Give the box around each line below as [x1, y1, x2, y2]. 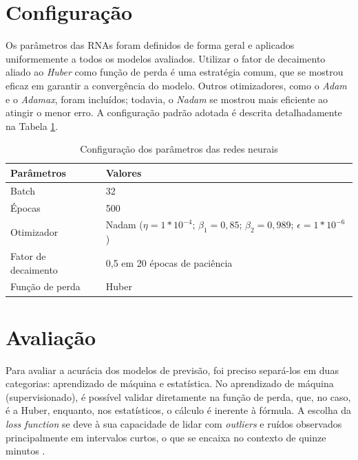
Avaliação [6, 322, 96, 351]
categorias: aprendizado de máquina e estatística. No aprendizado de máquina [6, 376, 334, 391]
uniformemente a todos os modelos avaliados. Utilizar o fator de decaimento [6, 51, 326, 65]
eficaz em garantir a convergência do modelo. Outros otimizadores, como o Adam [6, 78, 347, 92]
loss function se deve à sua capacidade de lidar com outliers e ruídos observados [6, 417, 342, 431]
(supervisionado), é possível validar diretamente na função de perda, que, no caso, [6, 389, 351, 404]
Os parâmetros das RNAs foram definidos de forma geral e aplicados [6, 38, 295, 52]
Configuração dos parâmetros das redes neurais [80, 142, 278, 156]
